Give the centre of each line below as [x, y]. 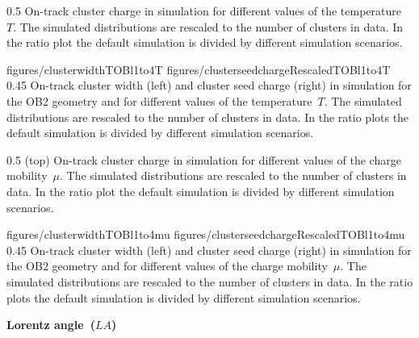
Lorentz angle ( [51, 325]
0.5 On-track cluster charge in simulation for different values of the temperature [204, 10]
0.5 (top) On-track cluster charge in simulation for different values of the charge [204, 159]
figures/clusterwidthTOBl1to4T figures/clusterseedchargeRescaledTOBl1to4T [199, 69]
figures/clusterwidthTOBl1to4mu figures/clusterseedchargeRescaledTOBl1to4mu [206, 234]
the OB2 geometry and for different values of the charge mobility [167, 266]
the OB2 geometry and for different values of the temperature [159, 100]
